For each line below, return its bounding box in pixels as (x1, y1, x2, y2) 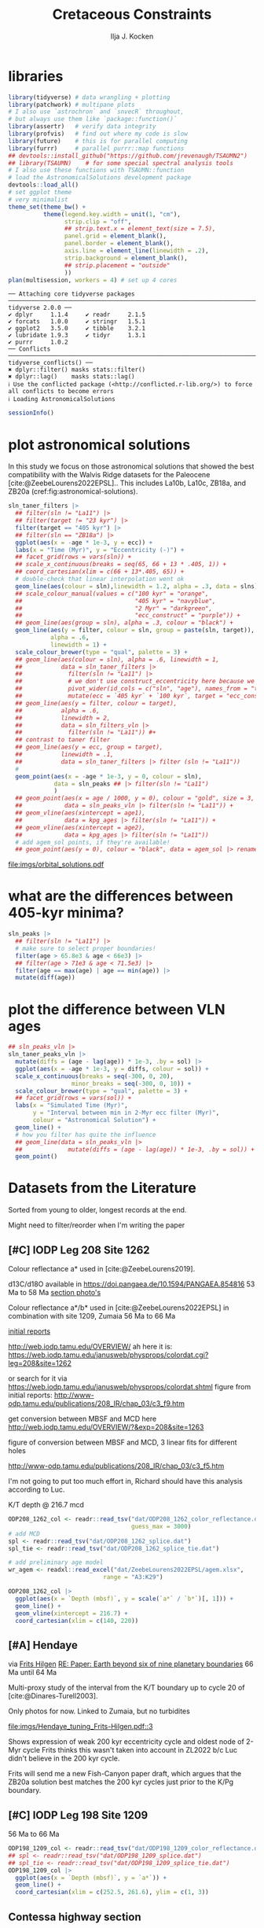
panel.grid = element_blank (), (64, 232, 167, 241)
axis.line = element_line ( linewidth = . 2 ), (64, 247, 210, 255)
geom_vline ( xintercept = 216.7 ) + (15, 1610, 128, 1617)
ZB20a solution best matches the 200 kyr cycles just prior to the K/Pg (8, 1777, 234, 1786)
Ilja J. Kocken (110, 31, 154, 41)
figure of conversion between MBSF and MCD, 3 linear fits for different (8, 1437, 237, 1447)
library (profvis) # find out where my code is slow (8, 130, 189, 138)
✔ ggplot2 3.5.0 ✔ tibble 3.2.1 (8, 325, 146, 333)
